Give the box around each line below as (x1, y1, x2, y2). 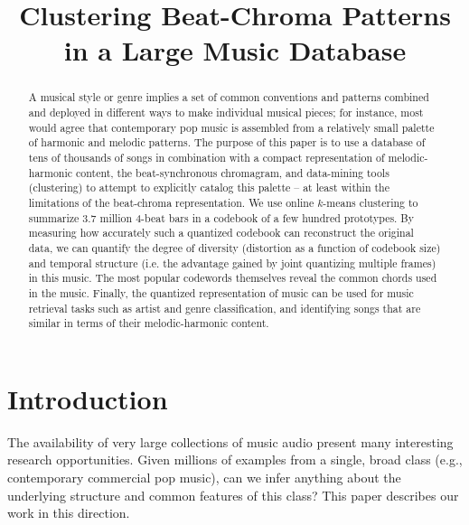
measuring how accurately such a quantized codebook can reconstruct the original (28, 225, 414, 240)
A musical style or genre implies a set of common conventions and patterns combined (28, 89, 429, 105)
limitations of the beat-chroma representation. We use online (28, 194, 314, 210)
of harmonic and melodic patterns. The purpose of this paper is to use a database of (28, 135, 426, 150)
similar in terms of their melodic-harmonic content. (28, 315, 269, 331)
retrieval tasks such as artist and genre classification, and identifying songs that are (28, 300, 421, 315)
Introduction (7, 380, 168, 417)
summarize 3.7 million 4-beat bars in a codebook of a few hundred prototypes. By (28, 210, 415, 225)
